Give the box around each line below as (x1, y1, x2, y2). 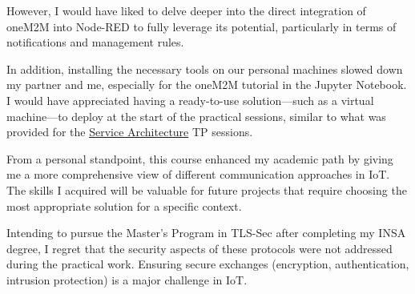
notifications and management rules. (6, 34, 184, 50)
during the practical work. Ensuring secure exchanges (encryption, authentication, (6, 256, 409, 272)
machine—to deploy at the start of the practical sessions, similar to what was (6, 107, 386, 124)
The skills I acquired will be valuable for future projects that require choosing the (6, 181, 407, 198)
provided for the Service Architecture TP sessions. (6, 123, 253, 140)
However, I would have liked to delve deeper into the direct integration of (6, 2, 366, 18)
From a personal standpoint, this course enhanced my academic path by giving (6, 150, 393, 167)
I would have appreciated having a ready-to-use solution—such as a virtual (6, 91, 374, 108)
